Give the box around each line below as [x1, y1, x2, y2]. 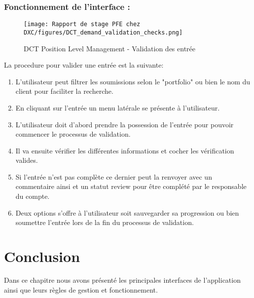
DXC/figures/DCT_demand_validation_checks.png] [24, 29, 183, 36]
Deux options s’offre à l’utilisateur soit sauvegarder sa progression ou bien [15, 207, 239, 218]
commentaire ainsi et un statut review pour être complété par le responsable [15, 181, 247, 191]
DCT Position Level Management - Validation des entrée [24, 43, 196, 53]
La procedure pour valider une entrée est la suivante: [4, 60, 164, 70]
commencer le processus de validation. [15, 129, 131, 139]
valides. [15, 155, 38, 165]
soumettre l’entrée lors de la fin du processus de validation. [15, 217, 194, 227]
